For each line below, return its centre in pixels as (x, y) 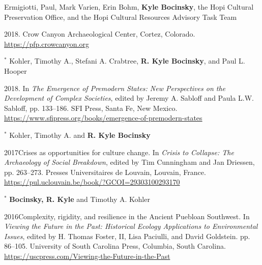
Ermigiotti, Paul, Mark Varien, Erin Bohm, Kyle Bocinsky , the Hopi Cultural (129, 7)
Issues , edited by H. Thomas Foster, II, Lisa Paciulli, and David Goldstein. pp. (127, 236)
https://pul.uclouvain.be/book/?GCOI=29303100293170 (92, 182)
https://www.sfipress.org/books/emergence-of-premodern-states (103, 118)
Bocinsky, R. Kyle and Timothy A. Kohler (80, 199)
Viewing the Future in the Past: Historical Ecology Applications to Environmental (131, 226)
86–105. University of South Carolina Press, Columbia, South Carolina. (115, 246)
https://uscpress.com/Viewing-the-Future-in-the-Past (87, 256)
